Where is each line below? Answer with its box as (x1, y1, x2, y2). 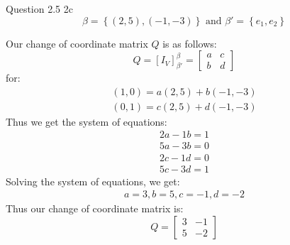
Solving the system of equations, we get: (6, 173, 180, 188)
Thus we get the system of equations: (6, 114, 167, 129)
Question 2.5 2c (6, 1, 73, 16)
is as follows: (162, 36, 217, 50)
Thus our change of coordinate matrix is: (6, 201, 184, 216)
